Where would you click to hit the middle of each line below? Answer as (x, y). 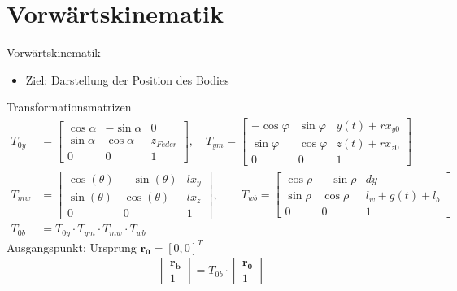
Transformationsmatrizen (69, 107)
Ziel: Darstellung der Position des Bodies (127, 79)
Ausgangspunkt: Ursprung (72, 247)
